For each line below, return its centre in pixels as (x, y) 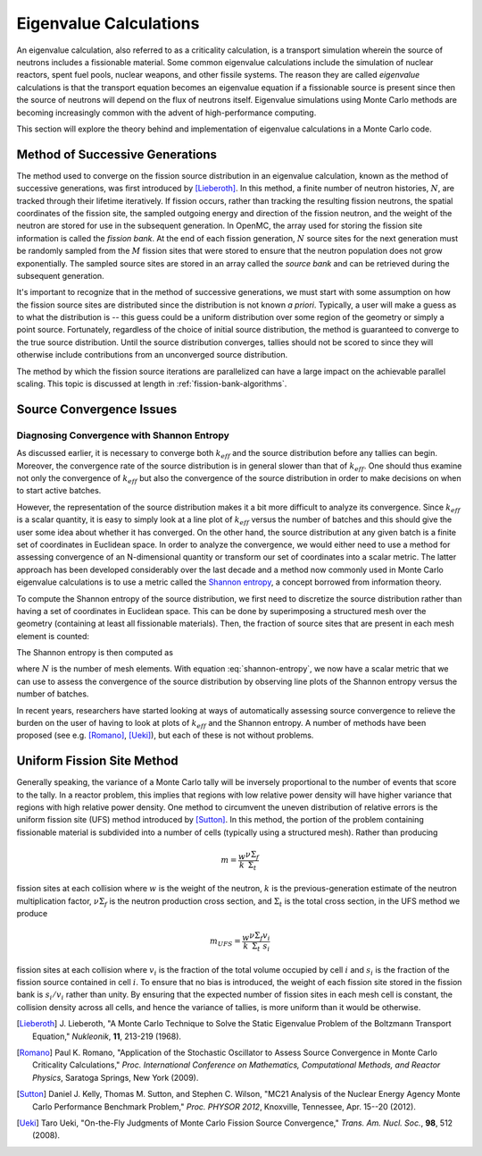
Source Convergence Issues (97, 409)
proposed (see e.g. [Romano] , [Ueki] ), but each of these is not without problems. (165, 735)
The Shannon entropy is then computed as (95, 653)
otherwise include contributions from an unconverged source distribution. (152, 355)
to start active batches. (59, 491)
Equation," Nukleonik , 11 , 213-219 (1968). (107, 1036)
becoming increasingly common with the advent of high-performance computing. (166, 113)
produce (32, 914)
